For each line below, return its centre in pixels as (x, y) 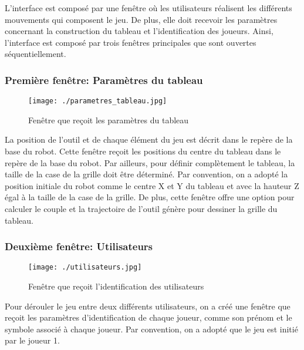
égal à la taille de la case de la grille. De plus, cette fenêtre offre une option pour (150, 197)
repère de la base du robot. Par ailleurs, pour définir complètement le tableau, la (150, 162)
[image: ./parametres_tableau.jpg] (98, 101)
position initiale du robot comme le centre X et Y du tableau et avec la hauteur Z (152, 185)
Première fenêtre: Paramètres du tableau (104, 80)
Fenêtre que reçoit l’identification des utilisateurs (116, 286)
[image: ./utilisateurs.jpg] (85, 267)
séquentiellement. (36, 54)
